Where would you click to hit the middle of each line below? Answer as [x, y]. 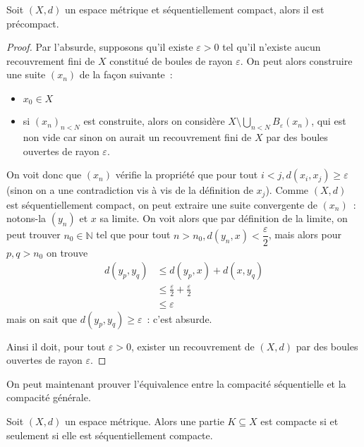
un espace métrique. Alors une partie [145, 421]
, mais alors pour [305, 234]
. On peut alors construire [296, 60]
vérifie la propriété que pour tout [187, 174]
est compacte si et [299, 421]
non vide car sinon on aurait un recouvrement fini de [137, 137]
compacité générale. [49, 397]
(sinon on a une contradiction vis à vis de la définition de [130, 190]
